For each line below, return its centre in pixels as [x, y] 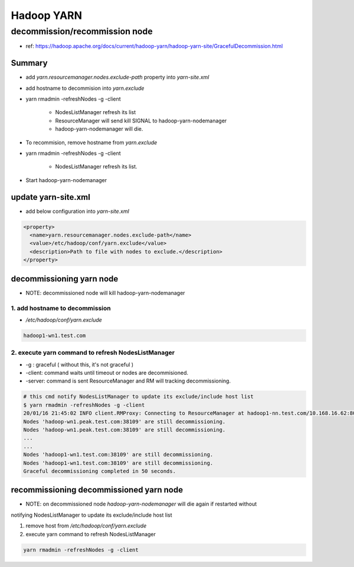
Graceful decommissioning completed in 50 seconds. [100, 471]
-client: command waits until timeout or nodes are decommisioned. [107, 373]
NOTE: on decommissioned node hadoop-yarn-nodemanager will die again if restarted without [141, 504]
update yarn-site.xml [51, 197]
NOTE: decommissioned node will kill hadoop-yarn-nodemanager [105, 293]
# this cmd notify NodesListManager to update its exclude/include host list [138, 397]
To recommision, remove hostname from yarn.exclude [91, 142]
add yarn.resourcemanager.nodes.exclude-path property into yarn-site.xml [117, 77]
